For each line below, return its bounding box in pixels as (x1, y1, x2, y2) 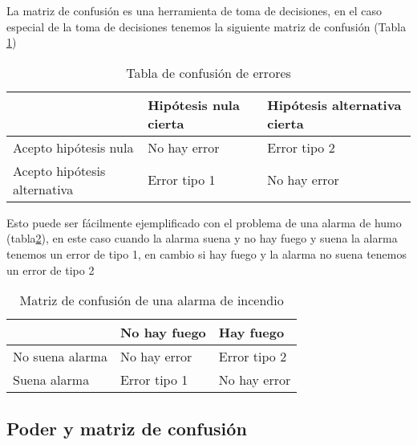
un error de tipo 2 (6, 261, 95, 278)
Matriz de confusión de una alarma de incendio (19, 291, 284, 310)
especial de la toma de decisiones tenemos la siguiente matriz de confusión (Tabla (6, 18, 407, 35)
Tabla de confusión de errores (126, 63, 291, 82)
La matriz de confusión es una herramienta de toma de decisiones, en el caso (6, 2, 383, 18)
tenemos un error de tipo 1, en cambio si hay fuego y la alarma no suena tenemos (6, 245, 407, 262)
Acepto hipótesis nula (13, 137, 134, 157)
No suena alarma (13, 347, 107, 366)
